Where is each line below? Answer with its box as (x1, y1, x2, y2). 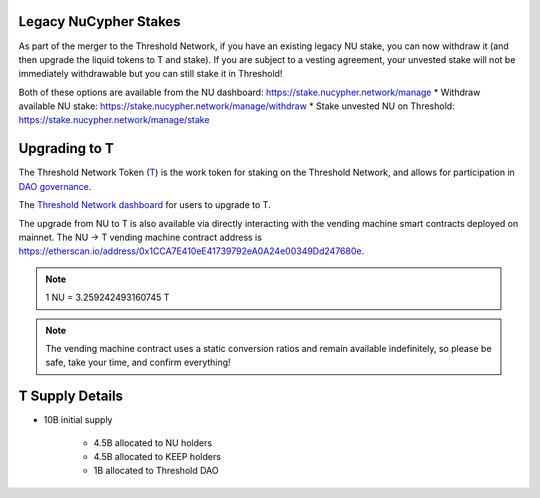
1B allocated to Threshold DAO (93, 465, 219, 477)
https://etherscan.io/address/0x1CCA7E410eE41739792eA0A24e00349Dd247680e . (18, 245, 365, 257)
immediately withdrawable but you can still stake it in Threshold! (18, 68, 283, 80)
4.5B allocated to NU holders (93, 436, 213, 449)
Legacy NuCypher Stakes (18, 13, 181, 30)
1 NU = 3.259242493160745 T (45, 291, 170, 304)
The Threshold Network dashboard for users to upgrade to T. (18, 199, 271, 211)
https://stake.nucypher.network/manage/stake (18, 114, 210, 126)
